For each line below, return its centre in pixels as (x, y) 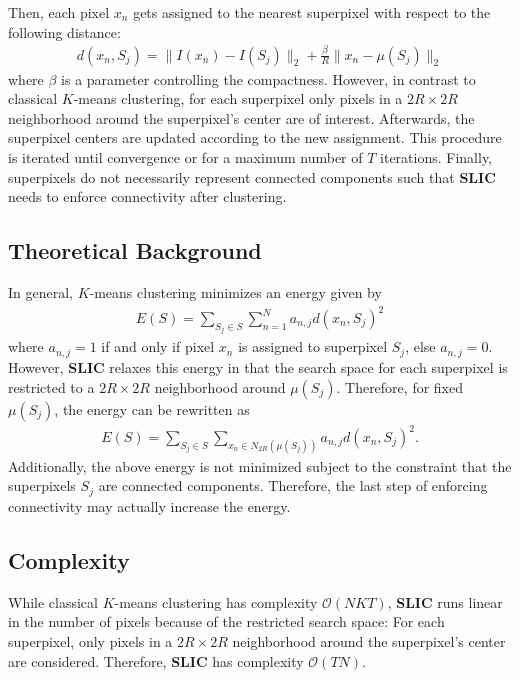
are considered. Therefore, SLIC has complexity (156, 660)
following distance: (64, 31)
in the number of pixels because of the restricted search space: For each (226, 621)
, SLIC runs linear (445, 601)
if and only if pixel (158, 346)
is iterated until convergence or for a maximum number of (185, 156)
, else (420, 346)
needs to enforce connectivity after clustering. (147, 196)
